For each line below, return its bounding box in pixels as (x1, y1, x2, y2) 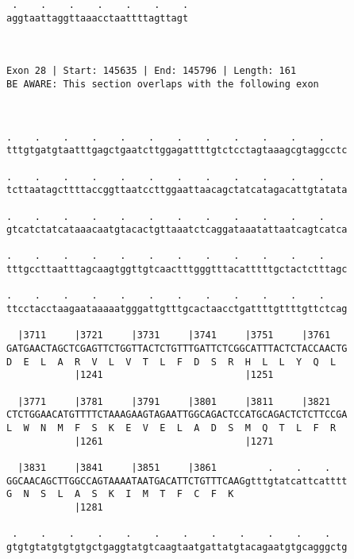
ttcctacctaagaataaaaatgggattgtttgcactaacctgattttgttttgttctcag (6, 303, 348, 315)
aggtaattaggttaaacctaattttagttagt (6, 12, 189, 24)
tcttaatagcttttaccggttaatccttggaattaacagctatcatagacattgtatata (6, 184, 348, 196)
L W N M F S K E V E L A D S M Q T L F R (6, 422, 337, 434)
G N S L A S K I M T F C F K (6, 488, 234, 500)
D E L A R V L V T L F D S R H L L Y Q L (6, 356, 337, 368)
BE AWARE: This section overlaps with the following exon (6, 78, 319, 90)
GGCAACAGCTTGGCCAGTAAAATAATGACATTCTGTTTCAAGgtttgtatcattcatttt (6, 475, 348, 487)
